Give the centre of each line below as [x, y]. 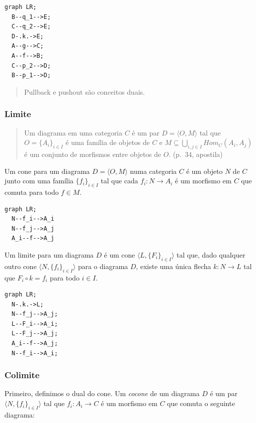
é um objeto [204, 171]
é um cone [120, 254]
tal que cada [119, 181]
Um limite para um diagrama [49, 254]
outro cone [21, 266]
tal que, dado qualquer [211, 254]
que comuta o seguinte [201, 403]
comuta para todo [32, 192]
